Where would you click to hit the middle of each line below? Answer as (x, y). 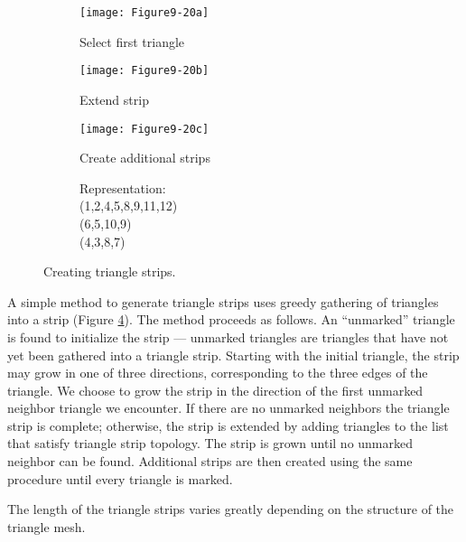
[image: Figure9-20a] (144, 13)
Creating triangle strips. (110, 271)
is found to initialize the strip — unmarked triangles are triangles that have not (228, 336)
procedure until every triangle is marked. (120, 478)
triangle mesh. (47, 526)
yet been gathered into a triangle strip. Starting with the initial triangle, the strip (233, 355)
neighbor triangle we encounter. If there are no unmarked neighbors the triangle (228, 408)
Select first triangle (132, 41)
